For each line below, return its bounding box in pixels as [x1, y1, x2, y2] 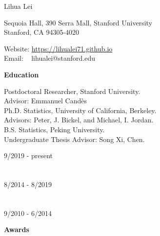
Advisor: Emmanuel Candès [4, 95, 87, 106]
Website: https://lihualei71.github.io [4, 43, 113, 53]
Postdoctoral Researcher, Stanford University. [4, 86, 140, 96]
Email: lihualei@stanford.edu [4, 53, 96, 63]
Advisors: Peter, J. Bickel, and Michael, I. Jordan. [4, 115, 154, 125]
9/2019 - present [4, 150, 53, 161]
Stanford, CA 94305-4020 [4, 27, 80, 37]
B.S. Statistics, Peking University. [4, 124, 105, 134]
